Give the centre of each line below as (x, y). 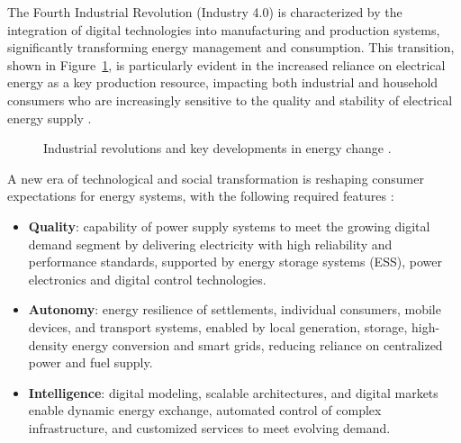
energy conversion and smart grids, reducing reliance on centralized (258, 344)
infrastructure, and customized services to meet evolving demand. (209, 427)
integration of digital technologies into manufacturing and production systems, (224, 29)
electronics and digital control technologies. (147, 279)
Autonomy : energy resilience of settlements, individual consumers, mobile (235, 309)
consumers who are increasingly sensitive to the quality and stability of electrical (230, 99)
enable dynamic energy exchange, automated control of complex (205, 410)
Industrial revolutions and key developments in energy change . (217, 148)
